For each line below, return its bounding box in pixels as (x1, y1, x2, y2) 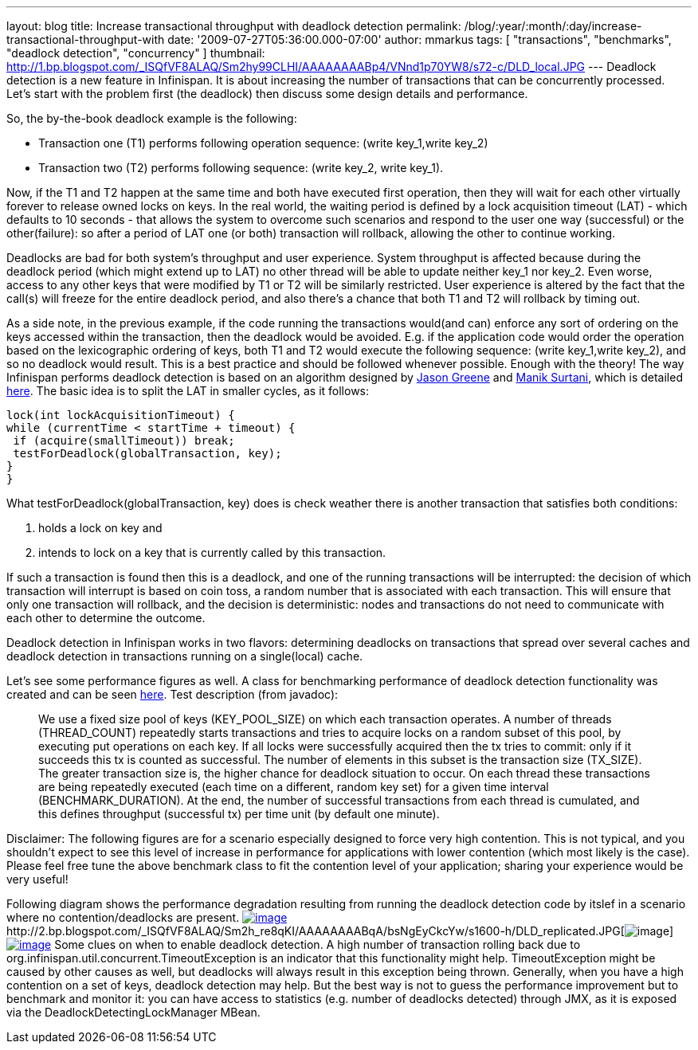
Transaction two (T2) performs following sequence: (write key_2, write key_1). (38, 161, 444, 174)
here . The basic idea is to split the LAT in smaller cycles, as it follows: (6, 384, 370, 398)
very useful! (6, 872, 69, 886)
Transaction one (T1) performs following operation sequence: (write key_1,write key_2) (38, 136, 488, 150)
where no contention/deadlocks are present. (6, 911, 240, 924)
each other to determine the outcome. (6, 611, 206, 625)
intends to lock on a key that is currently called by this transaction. (38, 546, 386, 559)
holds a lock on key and (38, 521, 163, 535)
